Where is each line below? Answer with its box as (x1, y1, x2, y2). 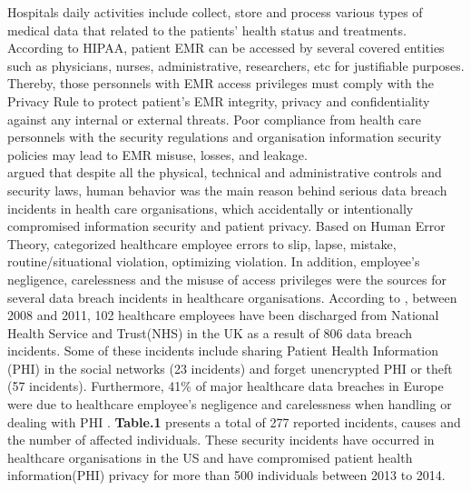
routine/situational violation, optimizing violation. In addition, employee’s (7, 252, 420, 271)
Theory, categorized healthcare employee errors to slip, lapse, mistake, (7, 234, 397, 253)
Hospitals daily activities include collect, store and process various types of (7, 3, 423, 21)
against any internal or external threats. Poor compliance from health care (7, 109, 422, 128)
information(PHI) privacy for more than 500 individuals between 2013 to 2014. (7, 466, 446, 485)
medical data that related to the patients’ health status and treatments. (7, 20, 407, 39)
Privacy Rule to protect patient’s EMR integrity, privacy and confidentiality (7, 91, 430, 110)
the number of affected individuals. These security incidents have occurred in (7, 430, 435, 449)
